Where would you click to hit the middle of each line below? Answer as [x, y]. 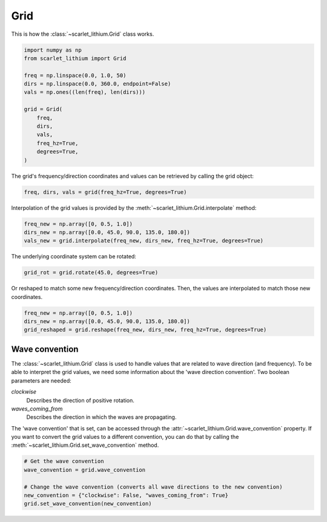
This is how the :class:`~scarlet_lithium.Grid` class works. [83, 34]
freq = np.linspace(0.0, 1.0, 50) [75, 75]
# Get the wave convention [64, 461]
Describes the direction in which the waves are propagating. [101, 417]
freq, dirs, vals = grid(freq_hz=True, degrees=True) [105, 192]
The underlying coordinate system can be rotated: [74, 256]
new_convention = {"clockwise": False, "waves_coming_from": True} [126, 495]
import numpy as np [53, 50]
